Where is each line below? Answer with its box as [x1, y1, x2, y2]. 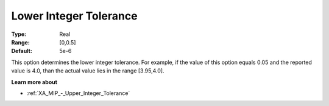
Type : [11, 30, 27, 38]
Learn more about [11, 78, 58, 85]
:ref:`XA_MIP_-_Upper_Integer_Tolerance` [26, 89, 130, 97]
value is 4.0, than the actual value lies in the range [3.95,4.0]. [11, 67, 164, 74]
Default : [11, 48, 33, 55]
